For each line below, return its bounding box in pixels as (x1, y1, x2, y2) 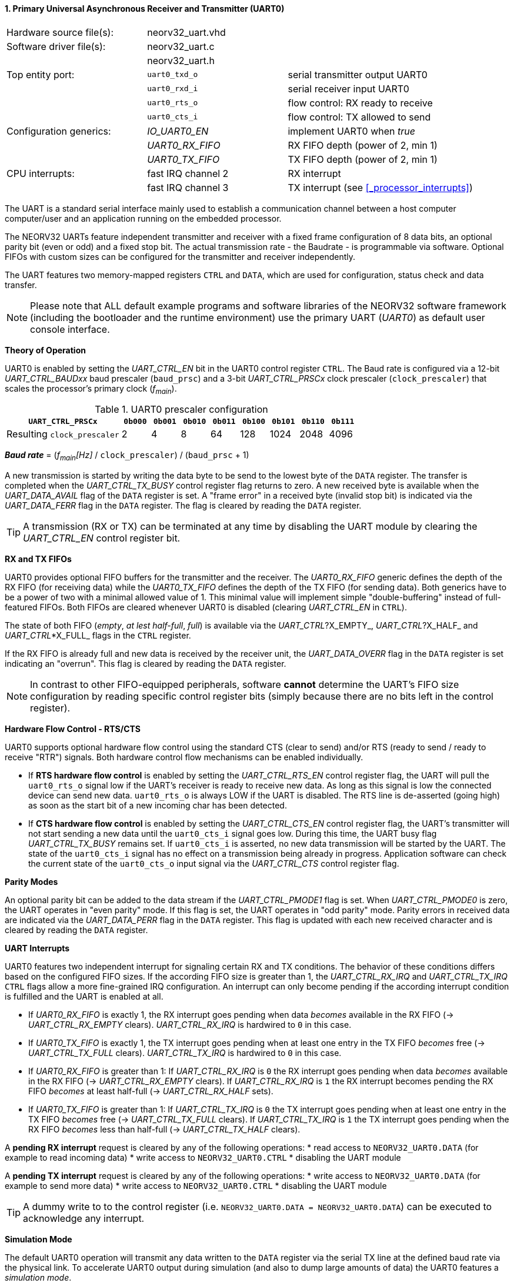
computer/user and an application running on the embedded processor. (5, 213, 282, 223)
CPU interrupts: (6, 167, 75, 179)
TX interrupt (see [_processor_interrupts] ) (288, 181, 473, 193)
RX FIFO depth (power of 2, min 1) (288, 139, 438, 151)
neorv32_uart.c (147, 40, 215, 52)
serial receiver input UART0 (288, 82, 409, 95)
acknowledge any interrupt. (23, 1212, 145, 1225)
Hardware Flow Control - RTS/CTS (5, 724, 141, 734)
